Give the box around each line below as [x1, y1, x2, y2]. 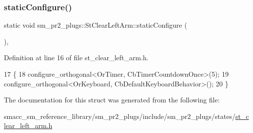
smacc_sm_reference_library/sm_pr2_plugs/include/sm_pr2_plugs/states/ [4, 111, 235, 121]
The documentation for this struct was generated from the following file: [4, 95, 220, 105]
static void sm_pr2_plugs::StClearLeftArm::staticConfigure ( [4, 20, 187, 30]
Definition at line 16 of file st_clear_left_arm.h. [4, 52, 149, 63]
